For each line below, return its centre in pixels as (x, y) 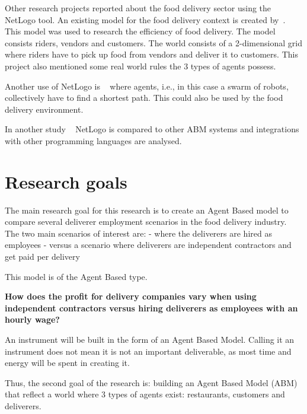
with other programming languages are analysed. (93, 140)
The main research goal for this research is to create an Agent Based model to (147, 210)
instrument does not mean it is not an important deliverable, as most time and (148, 351)
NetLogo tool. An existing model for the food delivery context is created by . (145, 19)
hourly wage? (32, 319)
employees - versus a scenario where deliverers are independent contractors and (148, 245)
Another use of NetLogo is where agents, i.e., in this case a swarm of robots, (147, 86)
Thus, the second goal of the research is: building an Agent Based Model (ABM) (151, 382)
